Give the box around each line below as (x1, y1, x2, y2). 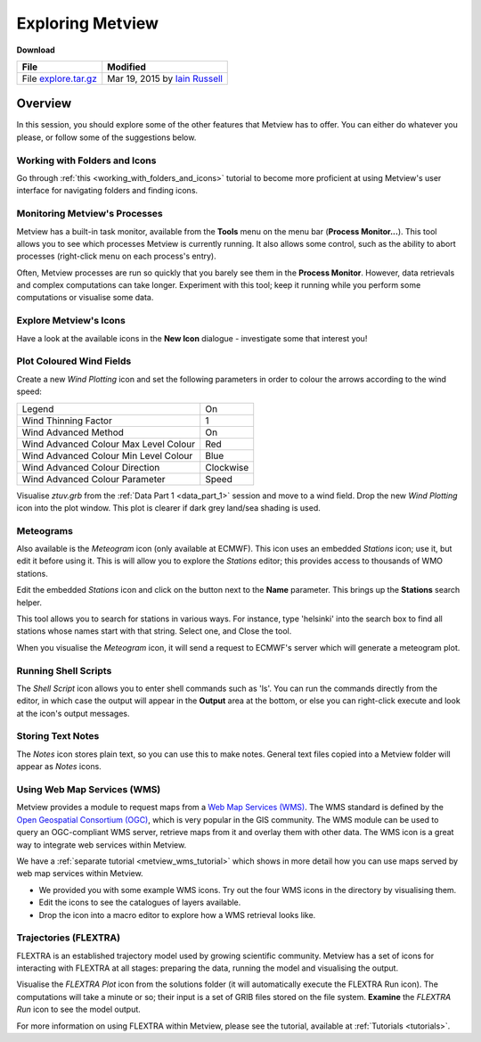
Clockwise (205, 461, 249, 473)
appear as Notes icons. (16, 761, 102, 772)
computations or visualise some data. (16, 292, 154, 303)
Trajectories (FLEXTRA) (16, 931, 120, 944)
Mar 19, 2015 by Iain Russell (107, 72, 223, 85)
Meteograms (16, 524, 73, 537)
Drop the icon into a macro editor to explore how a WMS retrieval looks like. (38, 909, 316, 920)
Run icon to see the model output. (16, 1004, 142, 1015)
